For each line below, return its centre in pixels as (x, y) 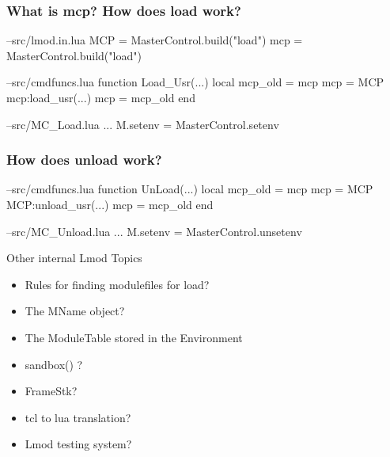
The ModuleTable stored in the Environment (134, 337)
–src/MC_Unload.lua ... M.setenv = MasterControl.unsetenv (154, 231)
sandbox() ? (54, 364)
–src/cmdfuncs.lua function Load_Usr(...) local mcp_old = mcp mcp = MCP (195, 82)
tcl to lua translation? (78, 417)
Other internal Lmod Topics (74, 258)
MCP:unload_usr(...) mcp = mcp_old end (110, 204)
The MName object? (75, 311)
